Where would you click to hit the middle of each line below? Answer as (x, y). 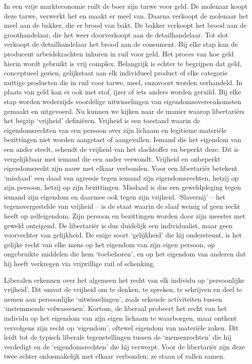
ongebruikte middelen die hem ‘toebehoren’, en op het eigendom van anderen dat (125, 254)
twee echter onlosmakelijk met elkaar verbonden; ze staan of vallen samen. (115, 356)
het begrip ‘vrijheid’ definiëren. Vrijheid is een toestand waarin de (102, 120)
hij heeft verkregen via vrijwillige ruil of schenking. (80, 264)
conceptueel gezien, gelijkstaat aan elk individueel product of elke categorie (116, 73)
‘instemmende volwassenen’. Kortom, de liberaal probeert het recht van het (116, 308)
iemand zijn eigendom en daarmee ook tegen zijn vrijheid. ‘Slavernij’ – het (115, 196)
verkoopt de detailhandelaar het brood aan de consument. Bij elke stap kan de (121, 44)
